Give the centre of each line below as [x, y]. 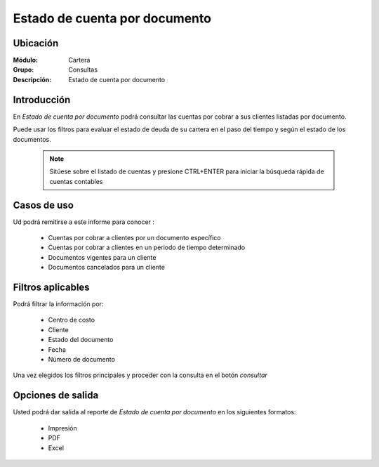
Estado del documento [81, 340]
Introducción [42, 99]
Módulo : [26, 60]
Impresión [62, 428]
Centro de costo [71, 320]
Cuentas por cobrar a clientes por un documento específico [134, 238]
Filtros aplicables [52, 287]
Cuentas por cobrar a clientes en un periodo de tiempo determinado [147, 248]
